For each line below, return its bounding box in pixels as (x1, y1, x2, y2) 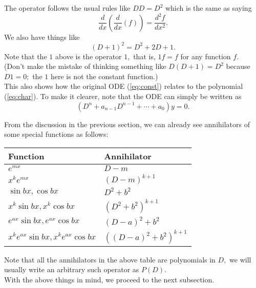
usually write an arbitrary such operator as (4, 264, 139, 275)
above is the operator (55, 51, 122, 61)
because (226, 61, 250, 71)
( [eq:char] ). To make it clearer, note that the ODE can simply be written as (4, 91, 242, 102)
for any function (180, 51, 231, 61)
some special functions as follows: (4, 129, 109, 139)
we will (229, 254, 251, 265)
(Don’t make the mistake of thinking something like (4, 61, 166, 71)
